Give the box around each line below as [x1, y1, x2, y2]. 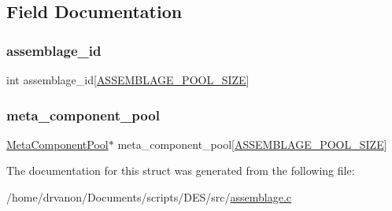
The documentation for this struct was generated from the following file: [6, 162, 355, 179]
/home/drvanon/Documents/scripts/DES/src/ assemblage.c [6, 189, 292, 205]
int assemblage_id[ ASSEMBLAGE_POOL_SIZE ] [6, 72, 250, 87]
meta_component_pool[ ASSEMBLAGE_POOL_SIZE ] [117, 135, 387, 152]
